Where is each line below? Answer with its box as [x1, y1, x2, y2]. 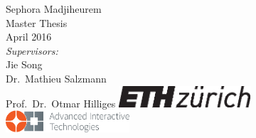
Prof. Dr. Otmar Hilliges [6, 95, 116, 110]
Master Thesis [6, 15, 68, 30]
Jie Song [6, 57, 43, 72]
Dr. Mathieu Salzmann [6, 70, 107, 85]
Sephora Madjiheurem [6, 1, 102, 16]
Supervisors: [6, 43, 58, 58]
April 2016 [6, 29, 52, 44]
